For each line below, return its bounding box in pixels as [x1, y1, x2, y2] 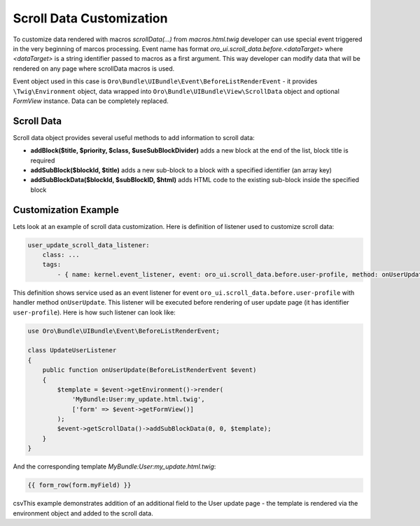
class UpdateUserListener [27, 347, 117, 354]
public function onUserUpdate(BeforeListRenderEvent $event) [42, 366, 257, 374]
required [30, 156, 55, 165]
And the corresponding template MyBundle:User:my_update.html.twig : [13, 462, 216, 471]
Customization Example [13, 204, 119, 216]
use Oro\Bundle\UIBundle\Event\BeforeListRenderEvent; [27, 326, 220, 335]
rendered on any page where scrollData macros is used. [13, 64, 175, 73]
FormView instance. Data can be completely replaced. [13, 97, 169, 105]
